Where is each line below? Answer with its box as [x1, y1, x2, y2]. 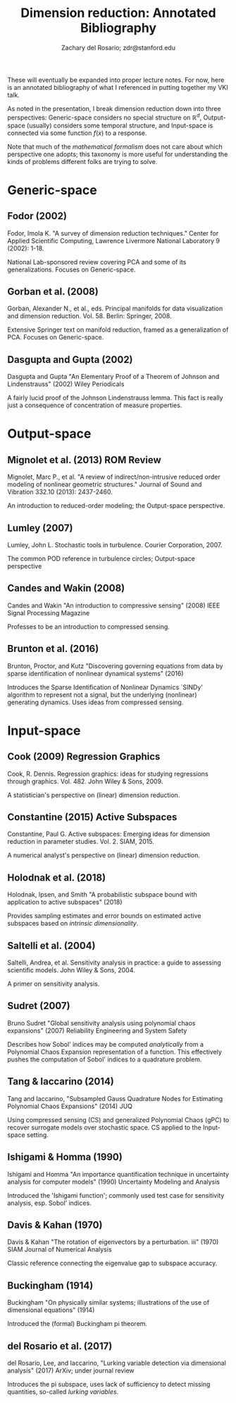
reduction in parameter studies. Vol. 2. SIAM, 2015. [7, 837, 155, 846]
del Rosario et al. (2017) [7, 1340, 113, 1352]
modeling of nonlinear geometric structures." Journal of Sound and [7, 480, 202, 489]
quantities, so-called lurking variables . [7, 1387, 119, 1396]
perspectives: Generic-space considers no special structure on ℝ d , [7, 112, 202, 122]
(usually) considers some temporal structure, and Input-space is [27, 121, 213, 129]
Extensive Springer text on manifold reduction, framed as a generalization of [7, 325, 229, 334]
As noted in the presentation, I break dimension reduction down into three [7, 104, 221, 112]
